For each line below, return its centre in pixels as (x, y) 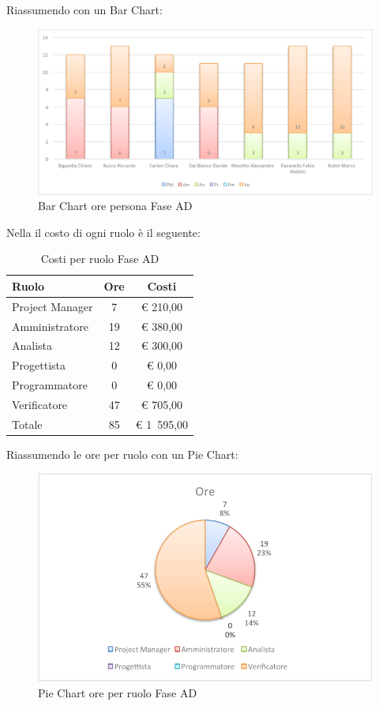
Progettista (39, 365)
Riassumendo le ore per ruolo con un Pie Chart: (122, 454)
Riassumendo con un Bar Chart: (84, 9)
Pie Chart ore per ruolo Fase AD (118, 692)
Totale (27, 424)
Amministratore (50, 326)
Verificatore (40, 404)
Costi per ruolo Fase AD (100, 259)
